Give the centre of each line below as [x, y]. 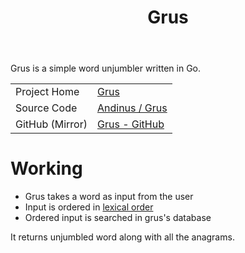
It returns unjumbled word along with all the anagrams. [122, 237]
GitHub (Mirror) [51, 124]
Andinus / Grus [132, 108]
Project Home [47, 92]
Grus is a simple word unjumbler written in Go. [106, 68]
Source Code [46, 108]
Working [46, 168]
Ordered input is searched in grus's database [118, 218]
